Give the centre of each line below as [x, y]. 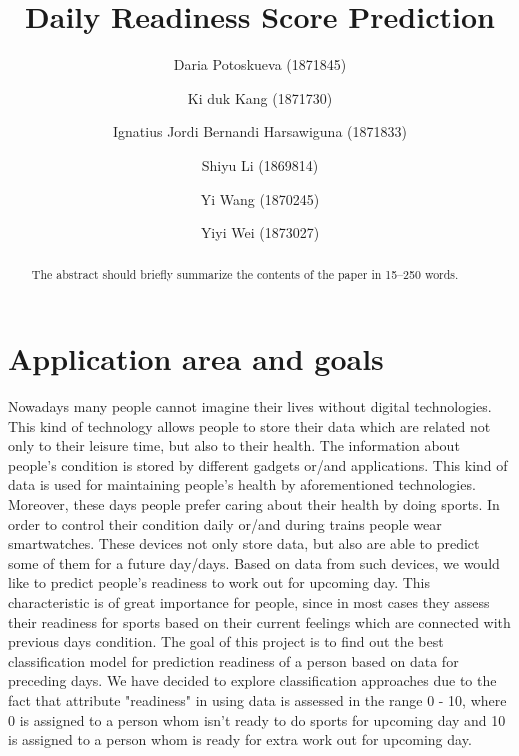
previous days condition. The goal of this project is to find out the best [226, 641]
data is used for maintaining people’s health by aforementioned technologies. [242, 484]
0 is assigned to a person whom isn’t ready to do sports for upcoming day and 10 [257, 719]
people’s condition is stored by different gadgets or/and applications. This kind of [258, 464]
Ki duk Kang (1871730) [260, 97]
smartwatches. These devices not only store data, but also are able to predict [244, 543]
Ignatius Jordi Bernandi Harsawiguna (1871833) [260, 131]
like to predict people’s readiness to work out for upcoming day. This [219, 582]
